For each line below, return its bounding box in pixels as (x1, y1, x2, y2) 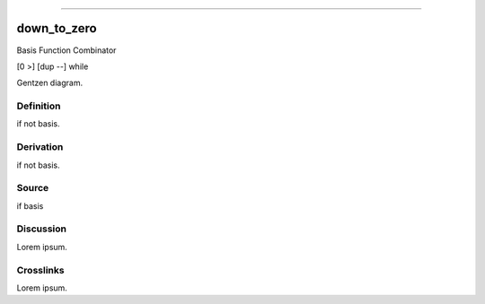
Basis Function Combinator (16, 45, 117, 56)
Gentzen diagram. (16, 77, 84, 89)
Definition (16, 100, 61, 112)
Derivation (16, 141, 64, 153)
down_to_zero (16, 21, 98, 36)
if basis (16, 200, 44, 211)
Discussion (16, 222, 67, 235)
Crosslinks (16, 264, 65, 276)
